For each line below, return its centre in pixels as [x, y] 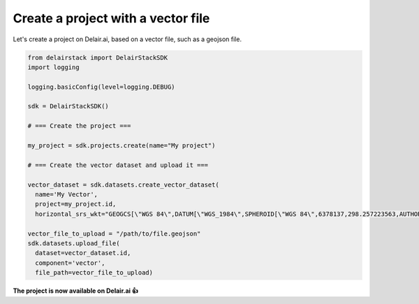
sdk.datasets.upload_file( [74, 243]
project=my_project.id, [76, 204]
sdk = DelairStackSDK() [68, 106]
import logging [53, 67]
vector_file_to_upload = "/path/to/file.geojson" [114, 233]
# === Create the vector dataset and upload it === [118, 165]
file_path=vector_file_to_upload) [94, 273]
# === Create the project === [79, 126]
